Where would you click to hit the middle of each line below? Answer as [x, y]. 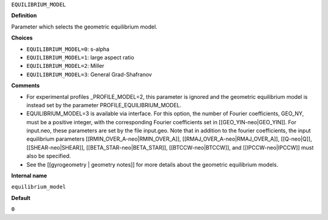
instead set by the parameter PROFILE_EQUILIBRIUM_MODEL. [104, 105]
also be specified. [49, 156]
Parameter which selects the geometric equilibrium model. [84, 27]
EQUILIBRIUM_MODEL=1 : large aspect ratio [80, 57]
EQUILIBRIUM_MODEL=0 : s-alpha [68, 49]
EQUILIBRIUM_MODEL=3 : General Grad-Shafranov [89, 74]
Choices [22, 38]
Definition [24, 16]
